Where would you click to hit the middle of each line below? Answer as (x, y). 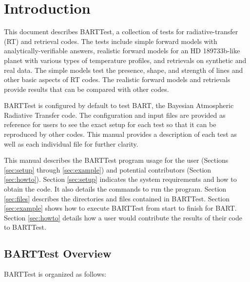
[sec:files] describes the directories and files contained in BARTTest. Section (117, 198)
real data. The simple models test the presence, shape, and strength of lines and (124, 70)
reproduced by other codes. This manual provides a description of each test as (120, 134)
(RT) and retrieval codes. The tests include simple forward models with (111, 41)
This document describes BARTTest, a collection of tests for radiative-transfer (121, 32)
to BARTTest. (25, 227)
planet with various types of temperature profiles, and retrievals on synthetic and (125, 60)
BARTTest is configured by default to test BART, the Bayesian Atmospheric (119, 105)
